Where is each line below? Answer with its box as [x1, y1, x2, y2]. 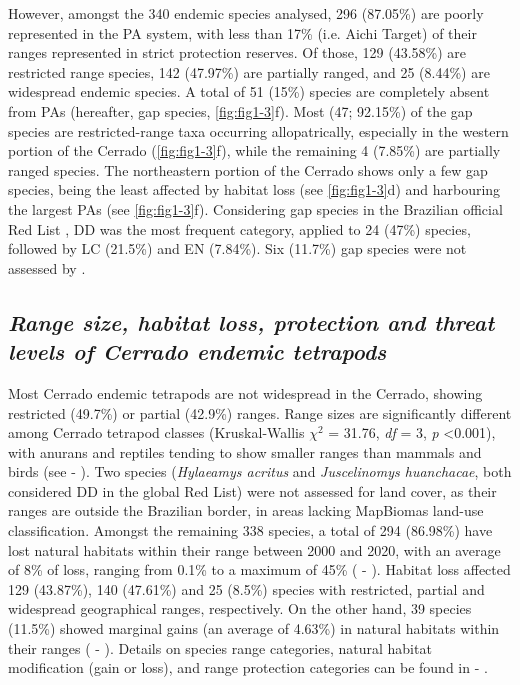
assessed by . [8, 257, 86, 278]
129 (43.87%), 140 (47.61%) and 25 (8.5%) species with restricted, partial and [8, 578, 485, 599]
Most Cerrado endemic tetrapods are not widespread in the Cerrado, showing [8, 382, 483, 403]
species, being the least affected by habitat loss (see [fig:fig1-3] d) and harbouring [8, 179, 501, 200]
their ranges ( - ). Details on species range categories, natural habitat [8, 637, 432, 658]
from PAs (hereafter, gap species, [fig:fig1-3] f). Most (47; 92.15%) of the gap [8, 100, 473, 121]
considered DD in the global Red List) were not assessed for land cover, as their [8, 480, 497, 501]
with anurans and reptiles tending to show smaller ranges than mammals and [8, 441, 482, 462]
